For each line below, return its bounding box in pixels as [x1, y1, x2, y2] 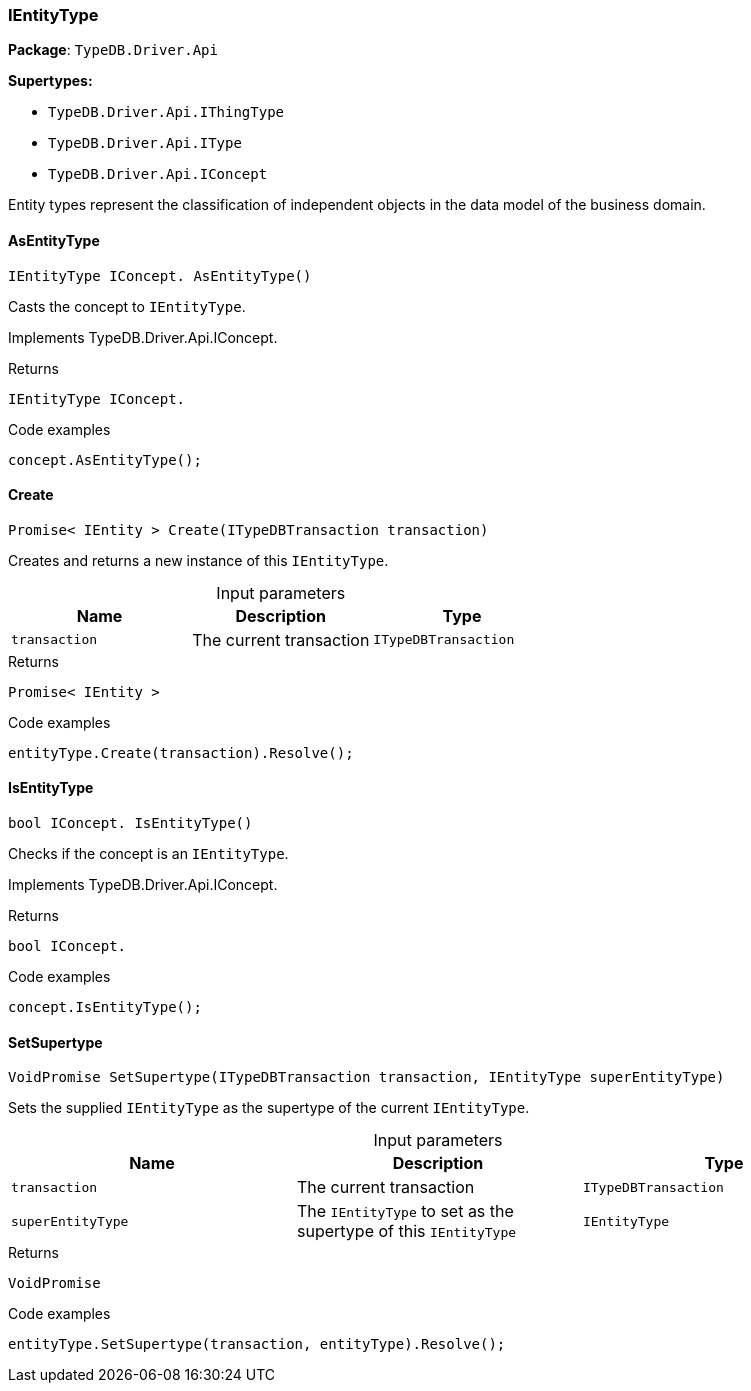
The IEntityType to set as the [296, 1201, 514, 1222]
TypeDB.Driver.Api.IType [48, 135, 242, 152]
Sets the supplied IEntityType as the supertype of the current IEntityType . [8, 1099, 530, 1117]
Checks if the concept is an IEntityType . [8, 845, 289, 863]
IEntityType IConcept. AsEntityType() [8, 267, 312, 284]
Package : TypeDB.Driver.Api [8, 41, 218, 59]
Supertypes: [8, 72, 93, 90]
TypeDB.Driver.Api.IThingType [48, 104, 285, 121]
